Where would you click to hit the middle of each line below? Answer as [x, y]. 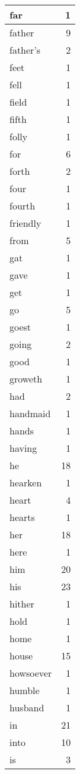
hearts [22, 517]
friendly [25, 223]
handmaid [30, 413]
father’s [25, 50]
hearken [26, 482]
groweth [26, 379]
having [23, 448]
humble [25, 690]
